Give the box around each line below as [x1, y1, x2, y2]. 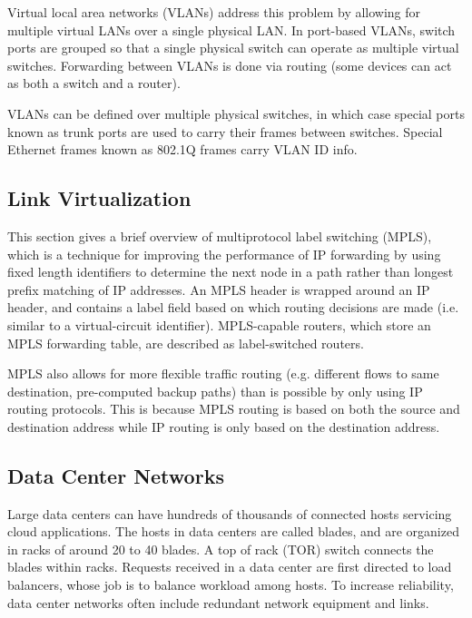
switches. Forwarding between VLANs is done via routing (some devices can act [7, 55, 452, 74]
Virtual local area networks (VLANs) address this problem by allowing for [7, 3, 421, 21]
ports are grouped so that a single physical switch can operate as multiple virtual [7, 38, 459, 57]
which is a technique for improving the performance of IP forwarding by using [7, 244, 441, 263]
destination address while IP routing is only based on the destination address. [7, 417, 440, 436]
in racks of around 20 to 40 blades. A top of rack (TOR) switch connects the [7, 539, 434, 558]
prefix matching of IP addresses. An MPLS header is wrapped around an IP [7, 280, 430, 299]
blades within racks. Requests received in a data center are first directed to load [7, 557, 452, 576]
